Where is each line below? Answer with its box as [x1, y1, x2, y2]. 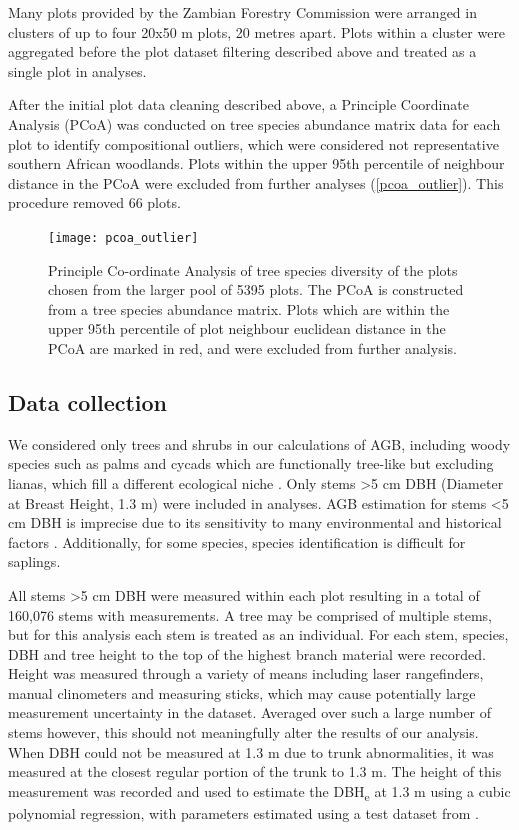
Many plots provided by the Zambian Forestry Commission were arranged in [8, 2, 477, 22]
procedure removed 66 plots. [8, 192, 181, 213]
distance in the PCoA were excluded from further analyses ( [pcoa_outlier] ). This [8, 172, 504, 193]
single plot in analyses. [8, 60, 147, 81]
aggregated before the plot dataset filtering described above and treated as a [8, 41, 477, 62]
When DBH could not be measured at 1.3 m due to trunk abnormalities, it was [8, 741, 494, 762]
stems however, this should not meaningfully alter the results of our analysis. [8, 722, 479, 743]
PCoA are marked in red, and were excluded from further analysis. [48, 337, 457, 358]
